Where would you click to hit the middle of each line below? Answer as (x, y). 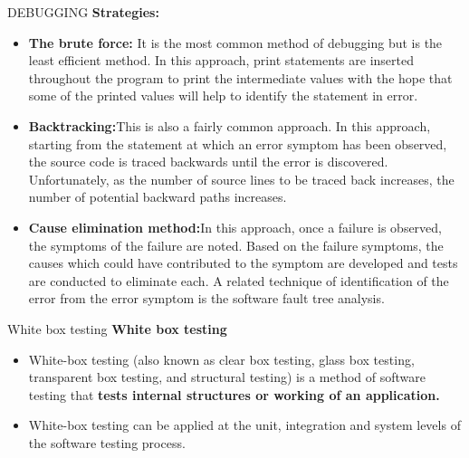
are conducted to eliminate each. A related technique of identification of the (239, 280)
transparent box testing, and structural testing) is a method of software (227, 377)
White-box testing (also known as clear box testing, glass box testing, (221, 359)
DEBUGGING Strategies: (83, 12)
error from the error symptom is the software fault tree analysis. (206, 298)
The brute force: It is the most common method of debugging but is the (235, 42)
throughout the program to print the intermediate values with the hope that (240, 77)
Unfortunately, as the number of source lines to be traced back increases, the (241, 179)
